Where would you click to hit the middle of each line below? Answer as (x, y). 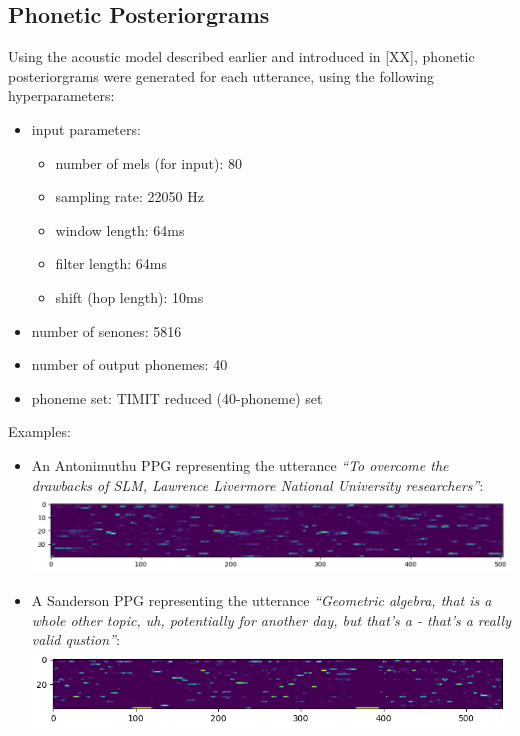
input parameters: (86, 128)
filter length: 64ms (111, 263)
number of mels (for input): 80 (149, 162)
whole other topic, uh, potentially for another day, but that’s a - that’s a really (271, 619)
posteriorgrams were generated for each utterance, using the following (221, 75)
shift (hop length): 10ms (129, 296)
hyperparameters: (61, 95)
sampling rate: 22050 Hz (129, 196)
